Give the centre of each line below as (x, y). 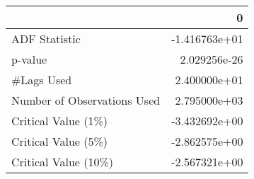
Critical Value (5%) (60, 141)
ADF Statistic (46, 39)
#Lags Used (42, 80)
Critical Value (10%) (63, 162)
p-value (29, 59)
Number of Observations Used (86, 100)
